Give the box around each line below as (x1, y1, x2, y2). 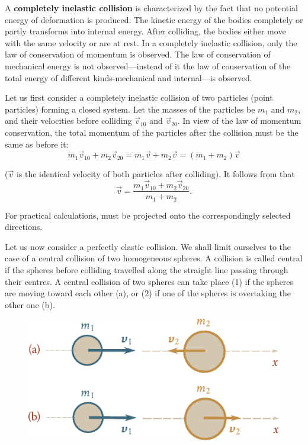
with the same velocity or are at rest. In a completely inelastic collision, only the (5, 36, 297, 49)
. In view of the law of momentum (177, 114, 301, 127)
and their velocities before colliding (5, 114, 132, 127)
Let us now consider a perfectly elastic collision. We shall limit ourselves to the (5, 240, 291, 252)
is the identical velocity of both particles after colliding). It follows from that (16, 168, 295, 180)
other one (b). (5, 298, 55, 310)
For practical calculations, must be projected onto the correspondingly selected (5, 209, 291, 221)
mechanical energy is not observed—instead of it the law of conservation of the (5, 59, 291, 72)
